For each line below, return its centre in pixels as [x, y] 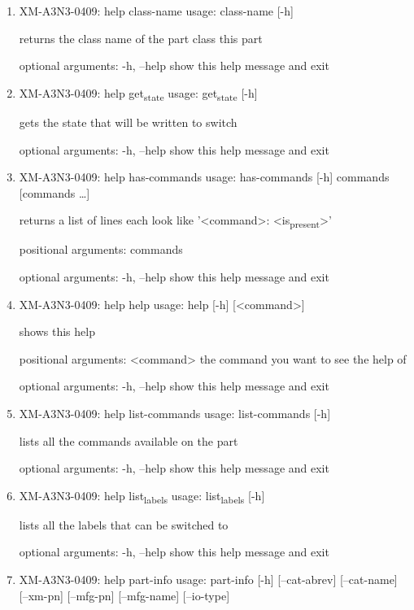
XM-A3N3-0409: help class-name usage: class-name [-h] [156, 11]
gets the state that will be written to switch [128, 122]
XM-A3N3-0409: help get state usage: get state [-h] [138, 94]
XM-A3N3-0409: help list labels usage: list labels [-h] [142, 496]
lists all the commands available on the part [129, 440]
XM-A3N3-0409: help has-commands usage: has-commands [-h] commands [204, 177]
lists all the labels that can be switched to [124, 524]
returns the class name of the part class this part [141, 38]
